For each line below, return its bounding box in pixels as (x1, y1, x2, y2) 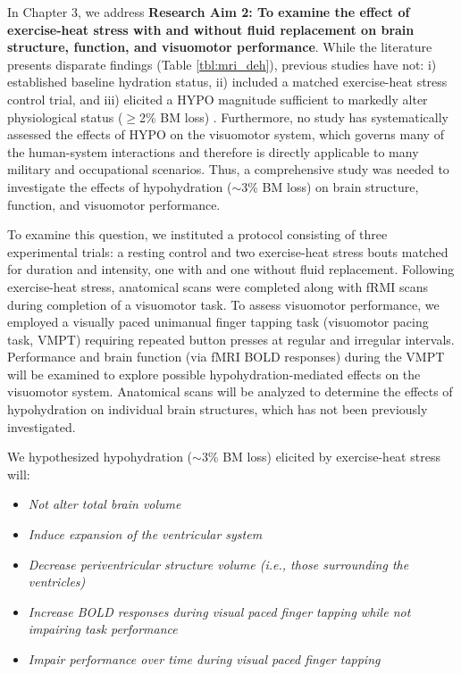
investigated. (7, 417, 76, 436)
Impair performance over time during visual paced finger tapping (28, 650, 381, 668)
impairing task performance (28, 620, 178, 638)
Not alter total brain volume (28, 495, 181, 513)
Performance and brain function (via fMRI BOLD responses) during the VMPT (7, 347, 445, 366)
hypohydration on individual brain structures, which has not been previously (7, 400, 428, 419)
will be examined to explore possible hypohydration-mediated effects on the (7, 364, 421, 383)
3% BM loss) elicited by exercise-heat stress (201, 447, 440, 466)
